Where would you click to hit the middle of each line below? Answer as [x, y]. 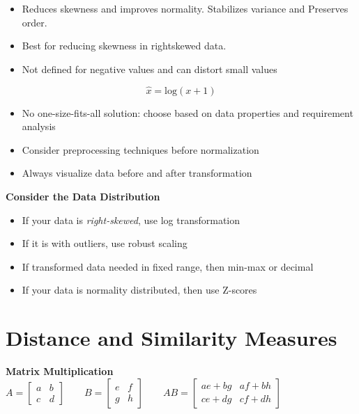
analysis [39, 126]
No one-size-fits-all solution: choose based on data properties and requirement [188, 112]
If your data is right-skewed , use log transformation [131, 220]
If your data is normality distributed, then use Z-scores [139, 290]
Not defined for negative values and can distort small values [150, 69]
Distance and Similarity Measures [171, 338]
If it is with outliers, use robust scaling [105, 243]
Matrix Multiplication [60, 371]
